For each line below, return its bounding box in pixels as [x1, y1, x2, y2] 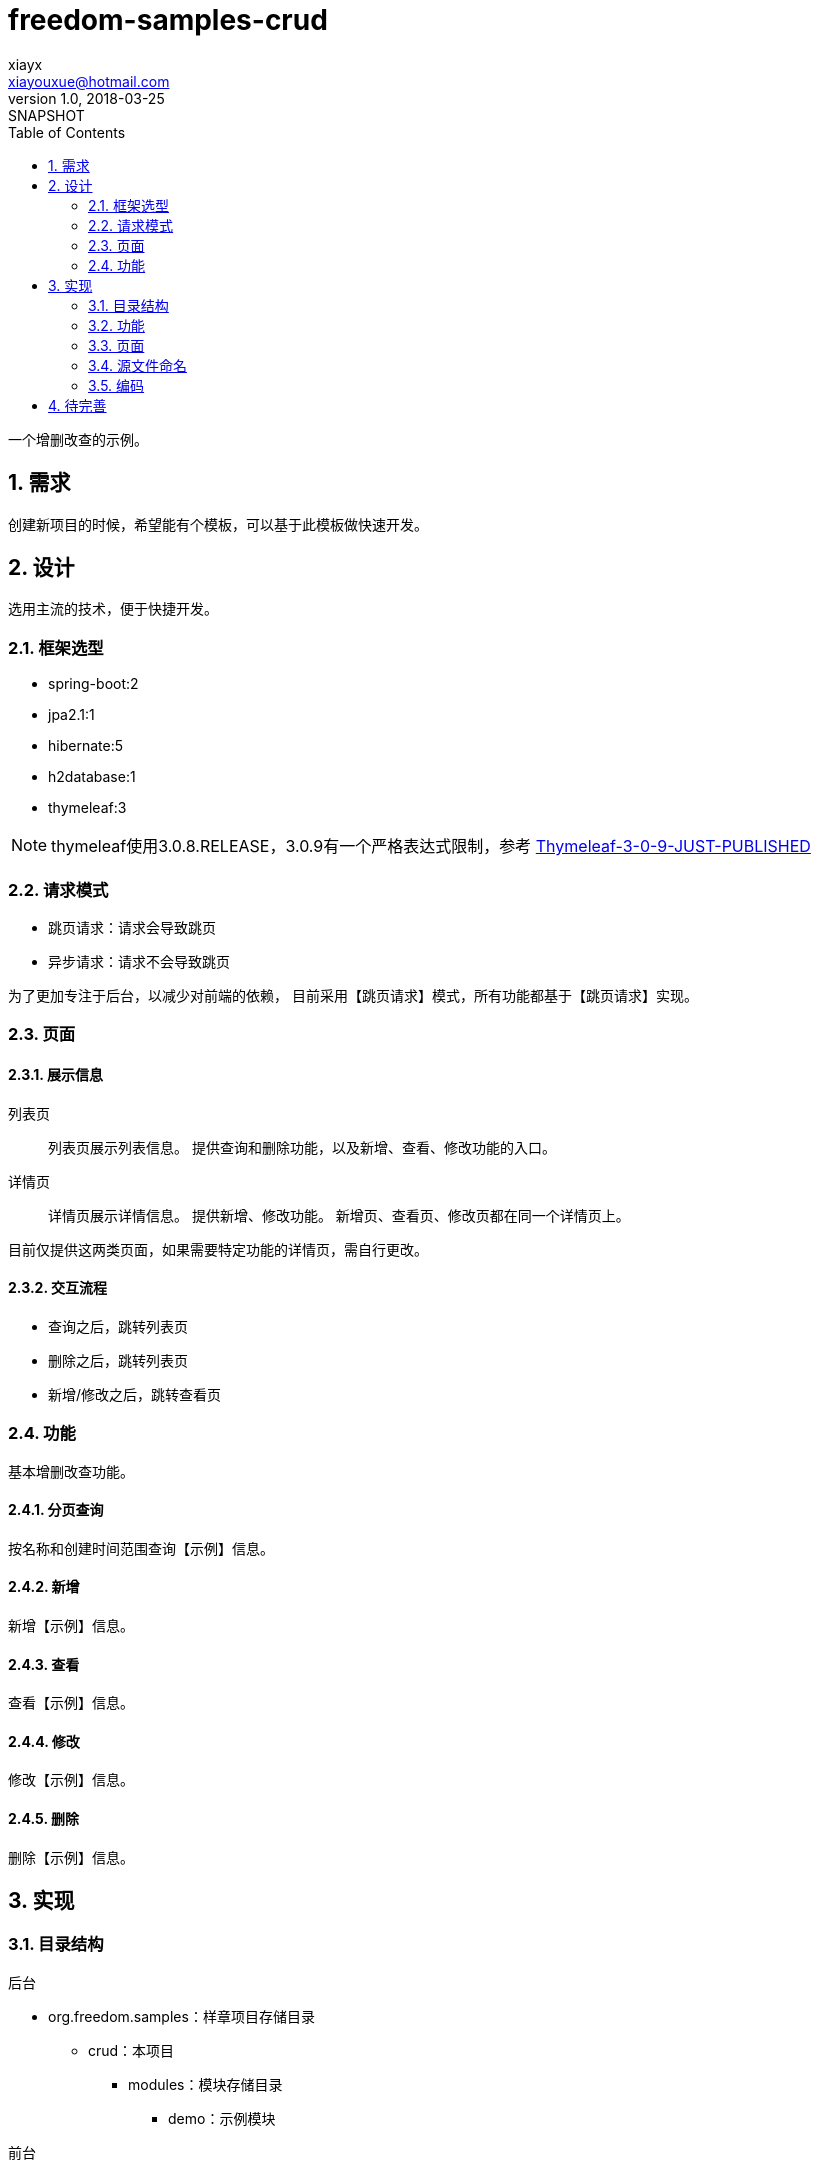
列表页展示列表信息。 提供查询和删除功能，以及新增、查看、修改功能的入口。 [48, 1138, 556, 1156]
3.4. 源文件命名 [88, 356, 187, 374]
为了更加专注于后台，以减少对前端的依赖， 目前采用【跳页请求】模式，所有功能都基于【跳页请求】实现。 [8, 986, 698, 1004]
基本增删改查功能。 [8, 1462, 134, 1480]
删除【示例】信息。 [8, 1848, 134, 1866]
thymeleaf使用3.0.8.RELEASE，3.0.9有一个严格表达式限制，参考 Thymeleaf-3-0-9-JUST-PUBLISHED [51, 836, 811, 857]
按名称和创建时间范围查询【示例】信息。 [8, 1539, 274, 1557]
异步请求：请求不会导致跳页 [48, 952, 230, 970]
